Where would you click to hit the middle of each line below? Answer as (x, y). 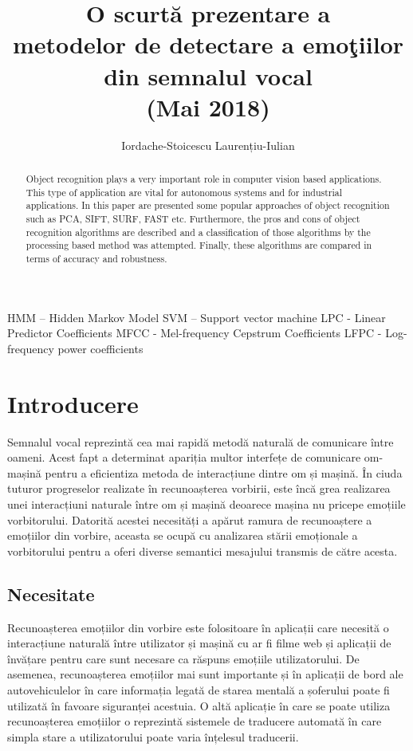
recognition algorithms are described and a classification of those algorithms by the (198, 232)
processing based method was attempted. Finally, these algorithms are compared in (199, 245)
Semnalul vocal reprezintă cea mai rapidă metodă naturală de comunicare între (201, 441)
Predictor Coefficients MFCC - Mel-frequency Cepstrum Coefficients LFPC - (195, 333)
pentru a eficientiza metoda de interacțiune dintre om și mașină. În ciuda (224, 472)
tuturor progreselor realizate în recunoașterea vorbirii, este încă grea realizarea (199, 488)
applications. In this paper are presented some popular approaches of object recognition (208, 205)
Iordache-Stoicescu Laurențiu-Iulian (208, 145)
